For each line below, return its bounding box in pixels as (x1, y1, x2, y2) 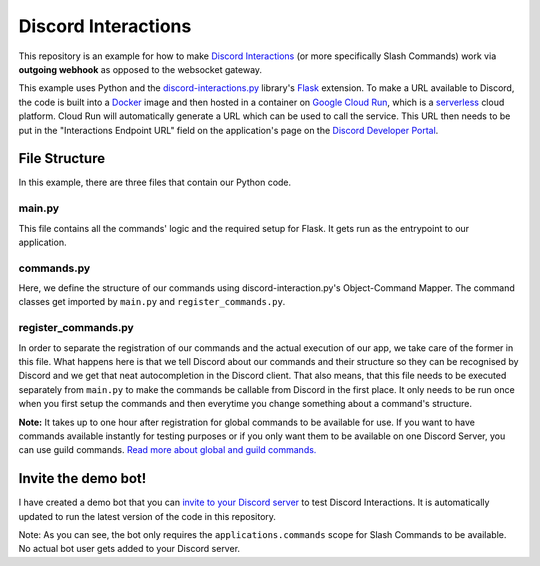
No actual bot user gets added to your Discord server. (18, 543, 240, 555)
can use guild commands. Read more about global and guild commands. (18, 444, 317, 456)
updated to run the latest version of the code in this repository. (18, 510, 277, 522)
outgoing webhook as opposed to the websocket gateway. (18, 63, 263, 75)
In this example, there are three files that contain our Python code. (18, 176, 292, 189)
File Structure (18, 150, 105, 167)
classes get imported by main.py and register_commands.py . (18, 296, 286, 308)
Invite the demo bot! (18, 470, 147, 487)
